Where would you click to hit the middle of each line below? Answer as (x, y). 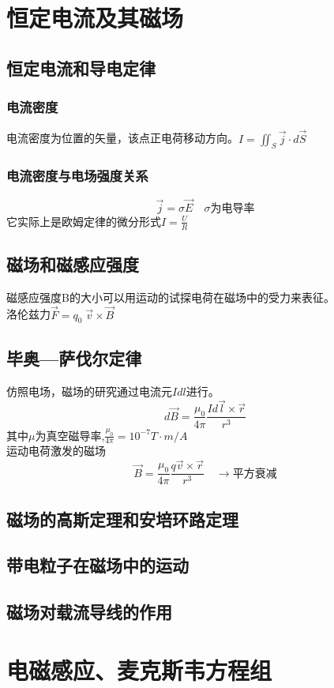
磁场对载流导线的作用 (89, 612)
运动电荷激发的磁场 (56, 451)
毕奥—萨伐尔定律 (74, 357)
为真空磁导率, (70, 435)
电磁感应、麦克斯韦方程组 (139, 669)
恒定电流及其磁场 (95, 18)
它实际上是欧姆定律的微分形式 (84, 221)
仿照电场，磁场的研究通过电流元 (89, 391)
